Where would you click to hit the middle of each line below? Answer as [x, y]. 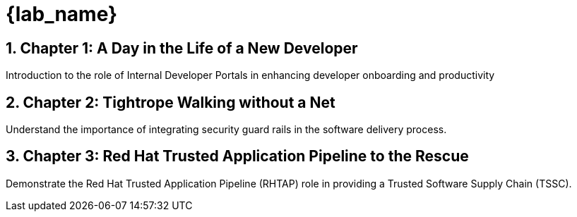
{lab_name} [62, 14]
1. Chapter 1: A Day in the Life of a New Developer [182, 48]
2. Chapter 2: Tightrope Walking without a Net [171, 102]
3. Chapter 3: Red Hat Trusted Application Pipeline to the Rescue [237, 156]
